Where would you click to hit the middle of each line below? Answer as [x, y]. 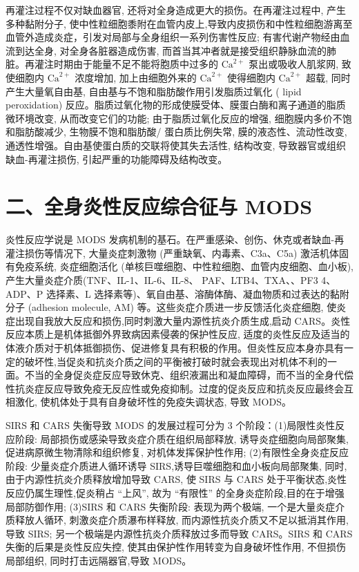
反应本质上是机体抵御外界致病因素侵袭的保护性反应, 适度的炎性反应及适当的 [178, 334]
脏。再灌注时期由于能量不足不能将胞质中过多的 [112, 64]
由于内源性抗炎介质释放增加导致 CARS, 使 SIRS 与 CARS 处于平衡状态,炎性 [176, 479]
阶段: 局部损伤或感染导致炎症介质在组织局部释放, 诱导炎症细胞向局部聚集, [182, 438]
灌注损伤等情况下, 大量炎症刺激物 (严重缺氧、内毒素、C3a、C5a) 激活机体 [172, 252]
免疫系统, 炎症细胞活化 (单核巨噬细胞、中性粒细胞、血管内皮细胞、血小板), [184, 266]
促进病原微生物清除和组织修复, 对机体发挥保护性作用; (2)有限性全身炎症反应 [177, 452]
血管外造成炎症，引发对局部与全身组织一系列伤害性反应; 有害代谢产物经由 [173, 37]
